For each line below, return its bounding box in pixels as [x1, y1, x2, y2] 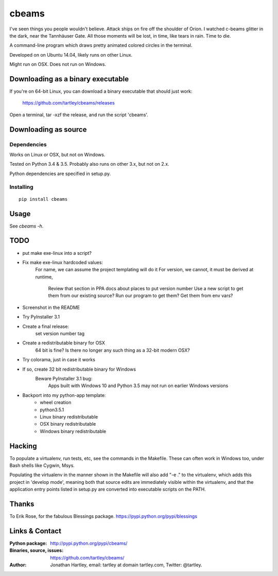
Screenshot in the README [22, 304, 80, 310]
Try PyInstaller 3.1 [22, 314, 60, 320]
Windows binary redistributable [40, 428, 107, 434]
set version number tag [35, 330, 85, 337]
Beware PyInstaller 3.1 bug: [35, 375, 93, 381]
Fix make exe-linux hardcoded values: [22, 259, 103, 265]
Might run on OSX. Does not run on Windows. [9, 61, 107, 67]
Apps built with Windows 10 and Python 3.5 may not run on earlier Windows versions [48, 382, 229, 389]
